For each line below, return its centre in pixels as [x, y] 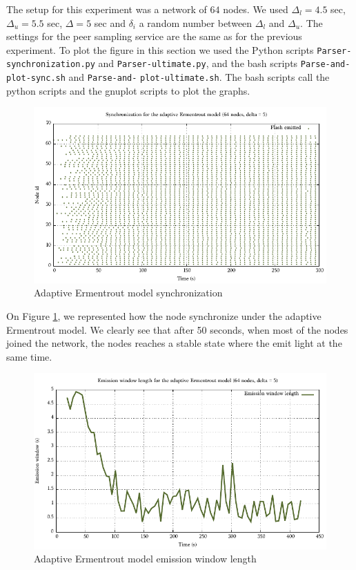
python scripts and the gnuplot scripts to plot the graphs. [128, 90]
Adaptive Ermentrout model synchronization [128, 293]
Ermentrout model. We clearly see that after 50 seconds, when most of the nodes [177, 329]
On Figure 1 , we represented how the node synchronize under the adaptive [164, 315]
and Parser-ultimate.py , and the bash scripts [198, 63]
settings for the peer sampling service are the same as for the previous [154, 36]
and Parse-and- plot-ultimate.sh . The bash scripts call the [199, 77]
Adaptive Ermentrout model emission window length [145, 559]
